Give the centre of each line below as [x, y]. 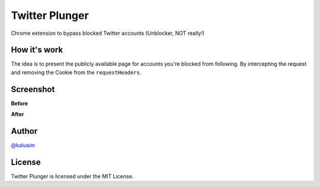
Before [20, 103]
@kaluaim [23, 146]
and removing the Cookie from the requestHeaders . [76, 72]
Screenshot [33, 89]
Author [24, 131]
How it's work [37, 50]
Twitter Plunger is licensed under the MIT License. [72, 176]
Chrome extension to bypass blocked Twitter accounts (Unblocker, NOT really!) [108, 33]
